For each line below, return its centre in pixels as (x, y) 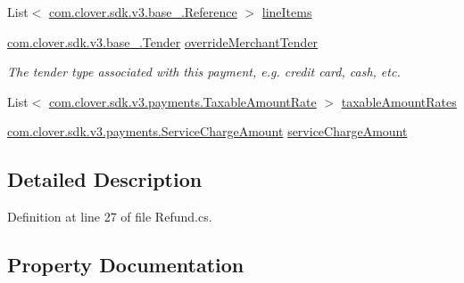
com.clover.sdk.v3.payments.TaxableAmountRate (182, 101)
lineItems (287, 12)
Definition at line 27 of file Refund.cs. (110, 217)
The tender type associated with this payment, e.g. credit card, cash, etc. (204, 72)
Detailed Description (105, 179)
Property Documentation (126, 265)
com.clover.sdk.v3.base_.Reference (143, 12)
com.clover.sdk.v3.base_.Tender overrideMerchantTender (163, 41)
